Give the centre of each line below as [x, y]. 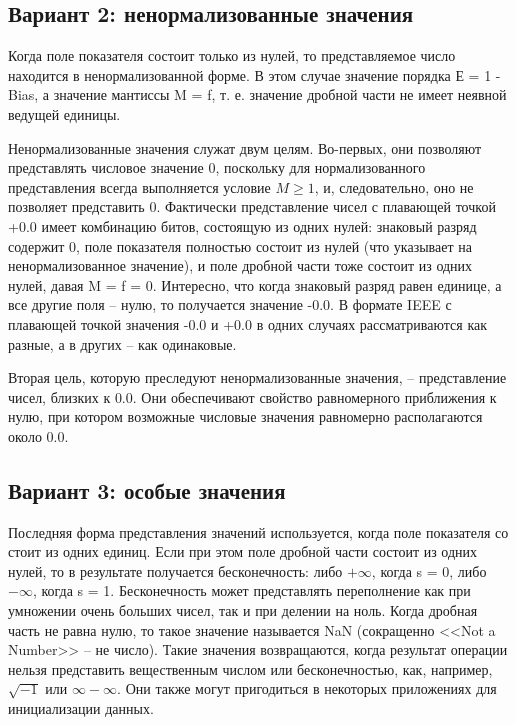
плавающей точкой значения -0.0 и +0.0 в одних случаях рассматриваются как [247, 323]
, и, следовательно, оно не [394, 186]
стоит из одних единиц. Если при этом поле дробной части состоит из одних [243, 551]
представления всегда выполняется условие [139, 186]
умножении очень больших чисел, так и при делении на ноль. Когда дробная [243, 610]
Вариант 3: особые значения [147, 489]
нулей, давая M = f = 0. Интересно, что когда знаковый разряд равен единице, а [255, 284]
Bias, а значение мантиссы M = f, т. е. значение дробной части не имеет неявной [257, 94]
